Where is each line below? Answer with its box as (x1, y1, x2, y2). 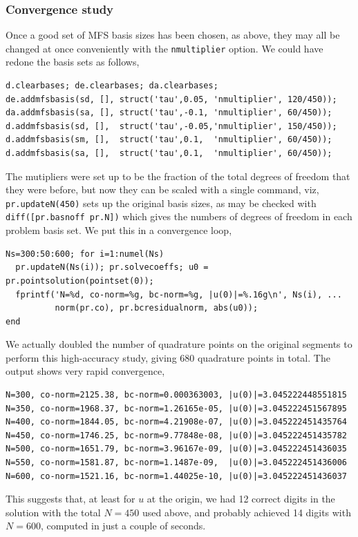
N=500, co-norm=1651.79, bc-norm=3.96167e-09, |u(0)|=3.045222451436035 (6, 444, 347, 454)
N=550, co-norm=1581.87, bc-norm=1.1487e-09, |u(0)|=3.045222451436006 (6, 458, 347, 468)
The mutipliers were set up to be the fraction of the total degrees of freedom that (6, 168, 350, 183)
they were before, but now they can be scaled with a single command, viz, (6, 182, 319, 197)
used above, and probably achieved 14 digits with (142, 505, 351, 519)
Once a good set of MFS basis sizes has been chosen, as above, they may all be (6, 28, 340, 42)
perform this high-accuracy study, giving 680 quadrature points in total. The (6, 350, 330, 364)
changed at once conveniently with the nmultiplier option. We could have (6, 41, 323, 55)
